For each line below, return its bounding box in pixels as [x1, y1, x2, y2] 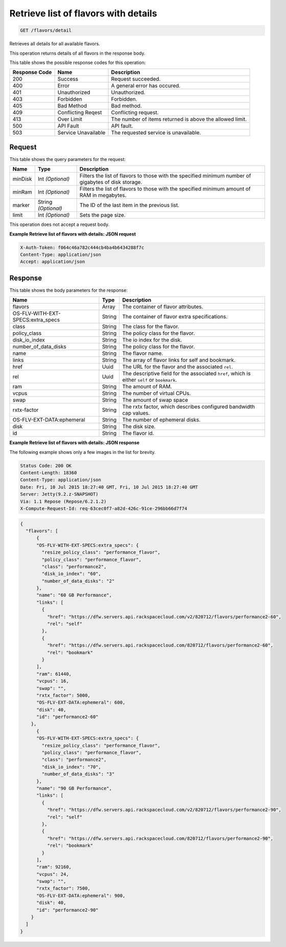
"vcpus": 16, [36, 678, 69, 684]
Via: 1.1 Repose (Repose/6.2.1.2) [20, 498, 107, 504]
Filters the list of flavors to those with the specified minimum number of [79, 172, 251, 179]
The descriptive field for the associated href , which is [122, 370, 251, 377]
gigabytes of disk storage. [79, 179, 142, 186]
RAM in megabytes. [79, 192, 127, 199]
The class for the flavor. [122, 323, 179, 330]
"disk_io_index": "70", [41, 764, 102, 770]
